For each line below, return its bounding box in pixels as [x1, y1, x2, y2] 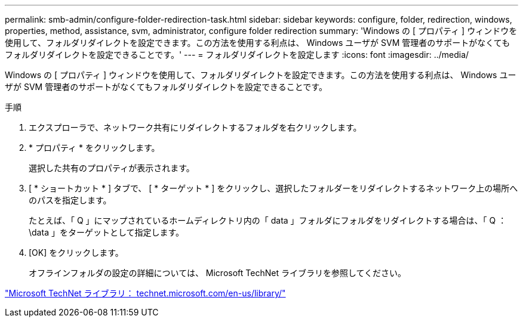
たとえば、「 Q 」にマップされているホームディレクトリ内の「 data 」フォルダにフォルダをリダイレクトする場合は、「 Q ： [29, 215, 507, 225]
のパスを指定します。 [29, 195, 112, 205]
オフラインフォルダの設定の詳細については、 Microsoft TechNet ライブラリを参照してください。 [29, 268, 407, 278]
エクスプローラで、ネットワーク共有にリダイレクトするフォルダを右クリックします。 [29, 122, 362, 132]
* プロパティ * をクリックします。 [29, 143, 160, 153]
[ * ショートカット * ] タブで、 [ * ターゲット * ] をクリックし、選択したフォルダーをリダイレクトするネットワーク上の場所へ [29, 183, 518, 193]
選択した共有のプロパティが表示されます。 [29, 163, 195, 173]
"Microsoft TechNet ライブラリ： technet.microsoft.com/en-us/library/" [5, 288, 286, 298]
